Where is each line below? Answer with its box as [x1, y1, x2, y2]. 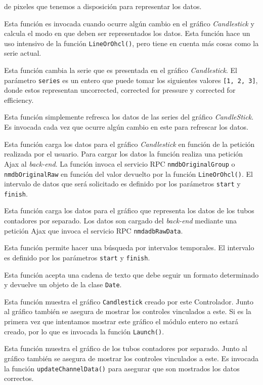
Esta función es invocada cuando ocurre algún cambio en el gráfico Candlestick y [4, 18, 254, 28]
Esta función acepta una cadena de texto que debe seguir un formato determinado [4, 269, 259, 280]
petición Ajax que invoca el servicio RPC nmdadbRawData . [4, 225, 183, 236]
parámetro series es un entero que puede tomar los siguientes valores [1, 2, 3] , [4, 74, 258, 85]
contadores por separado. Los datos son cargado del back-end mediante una [4, 215, 237, 226]
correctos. [4, 373, 34, 383]
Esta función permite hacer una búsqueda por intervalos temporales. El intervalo [4, 242, 254, 253]
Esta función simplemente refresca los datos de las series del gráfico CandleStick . [4, 111, 254, 122]
